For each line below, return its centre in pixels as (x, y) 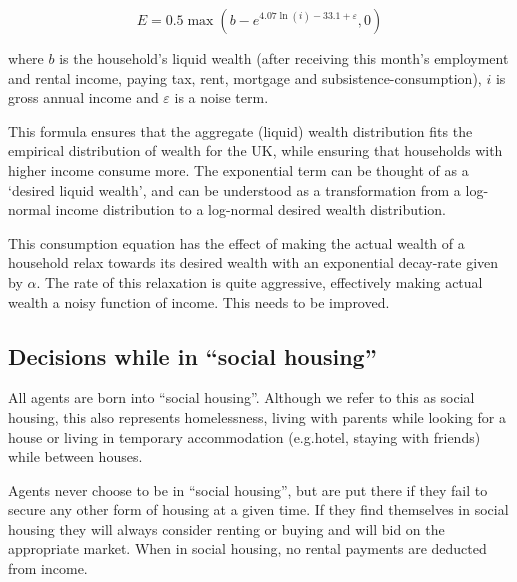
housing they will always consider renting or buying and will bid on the (226, 528)
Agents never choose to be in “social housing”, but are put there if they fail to (248, 489)
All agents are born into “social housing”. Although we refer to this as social (241, 397)
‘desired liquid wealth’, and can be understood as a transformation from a (234, 189)
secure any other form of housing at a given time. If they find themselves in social (258, 509)
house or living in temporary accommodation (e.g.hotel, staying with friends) (244, 436)
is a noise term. (221, 97)
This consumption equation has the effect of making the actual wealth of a (236, 242)
